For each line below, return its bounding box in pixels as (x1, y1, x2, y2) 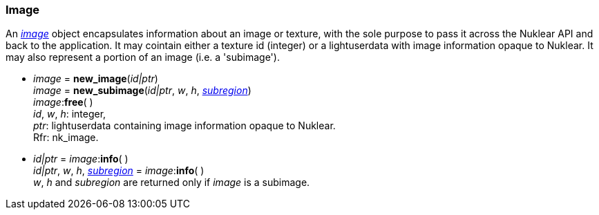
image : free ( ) (33, 96, 93, 109)
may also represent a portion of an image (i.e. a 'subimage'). (6, 51, 280, 64)
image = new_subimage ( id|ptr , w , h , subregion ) (33, 84, 251, 97)
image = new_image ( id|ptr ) (33, 73, 158, 85)
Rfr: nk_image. (33, 131, 99, 144)
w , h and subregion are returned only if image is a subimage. (33, 176, 310, 189)
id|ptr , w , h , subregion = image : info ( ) (33, 165, 205, 177)
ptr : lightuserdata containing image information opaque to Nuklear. (33, 120, 336, 132)
